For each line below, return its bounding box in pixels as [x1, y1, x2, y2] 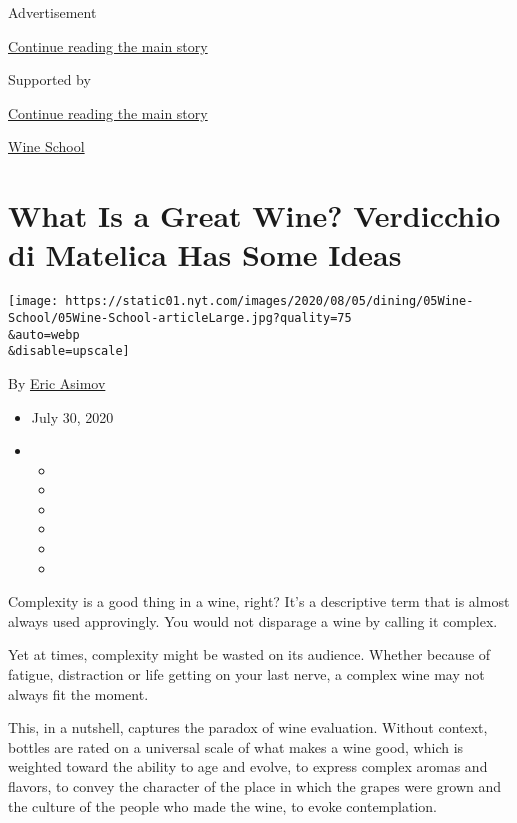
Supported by [8, 69, 91, 90]
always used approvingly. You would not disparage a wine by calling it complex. [8, 610, 498, 631]
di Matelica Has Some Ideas [8, 234, 402, 275]
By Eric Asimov [8, 372, 106, 393]
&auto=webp [8, 327, 80, 342]
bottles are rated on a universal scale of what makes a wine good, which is [8, 736, 464, 757]
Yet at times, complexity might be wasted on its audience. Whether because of [8, 644, 491, 665]
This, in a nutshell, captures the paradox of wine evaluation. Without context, [8, 717, 488, 738]
